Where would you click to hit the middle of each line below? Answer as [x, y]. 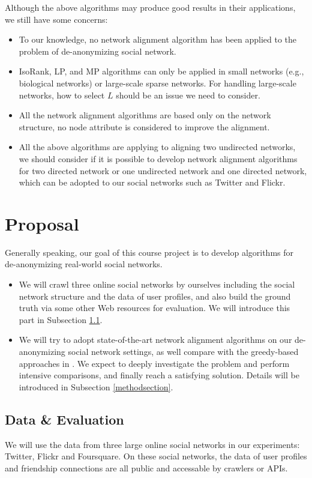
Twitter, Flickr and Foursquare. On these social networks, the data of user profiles [156, 456]
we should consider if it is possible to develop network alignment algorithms [158, 158]
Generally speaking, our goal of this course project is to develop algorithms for [149, 252]
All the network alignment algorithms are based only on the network [145, 115]
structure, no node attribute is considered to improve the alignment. [144, 126]
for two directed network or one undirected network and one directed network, [163, 170]
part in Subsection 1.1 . [61, 319]
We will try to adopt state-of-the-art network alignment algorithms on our [155, 340]
